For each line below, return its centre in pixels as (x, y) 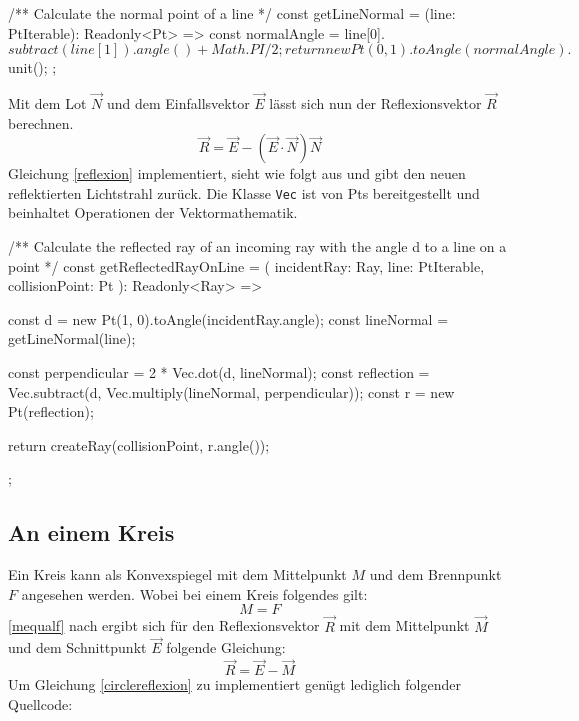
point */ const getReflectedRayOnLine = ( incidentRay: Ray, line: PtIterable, (246, 265)
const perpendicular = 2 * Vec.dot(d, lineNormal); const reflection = (219, 372)
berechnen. (41, 122)
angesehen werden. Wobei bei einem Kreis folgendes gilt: (194, 593)
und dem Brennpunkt (435, 574)
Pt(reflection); (51, 411)
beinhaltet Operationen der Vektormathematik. (153, 212)
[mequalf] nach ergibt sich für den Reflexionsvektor (164, 625)
